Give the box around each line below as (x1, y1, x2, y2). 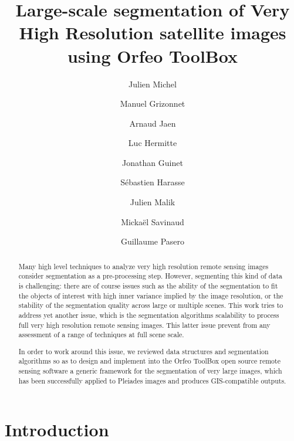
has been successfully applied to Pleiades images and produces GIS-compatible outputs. (18, 375, 286, 385)
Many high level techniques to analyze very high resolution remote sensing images (18, 261, 269, 271)
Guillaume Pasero (120, 235, 185, 247)
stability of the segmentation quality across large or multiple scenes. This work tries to (18, 300, 283, 310)
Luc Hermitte (128, 137, 177, 149)
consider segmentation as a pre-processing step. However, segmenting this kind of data (18, 271, 282, 281)
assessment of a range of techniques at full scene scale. (18, 330, 184, 340)
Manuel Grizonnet (120, 97, 185, 110)
